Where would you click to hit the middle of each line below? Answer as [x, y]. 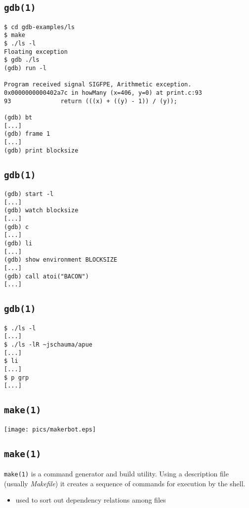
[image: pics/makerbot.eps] [50, 429]
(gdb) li [18, 243]
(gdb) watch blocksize [41, 211]
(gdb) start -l [29, 194]
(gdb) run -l [25, 68]
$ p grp [17, 377]
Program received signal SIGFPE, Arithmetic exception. [98, 85]
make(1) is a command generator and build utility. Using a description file [116, 474]
